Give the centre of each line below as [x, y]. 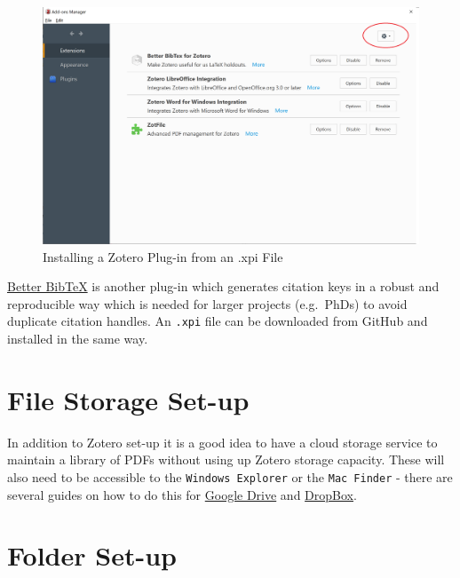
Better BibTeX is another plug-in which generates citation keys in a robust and [223, 286]
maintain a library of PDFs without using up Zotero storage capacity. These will [226, 459]
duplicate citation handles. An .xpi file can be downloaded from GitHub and [218, 321]
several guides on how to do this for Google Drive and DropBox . [182, 494]
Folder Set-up [92, 555]
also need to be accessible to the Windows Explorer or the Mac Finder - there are [230, 477]
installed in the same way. [78, 339]
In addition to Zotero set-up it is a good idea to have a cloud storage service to [222, 442]
